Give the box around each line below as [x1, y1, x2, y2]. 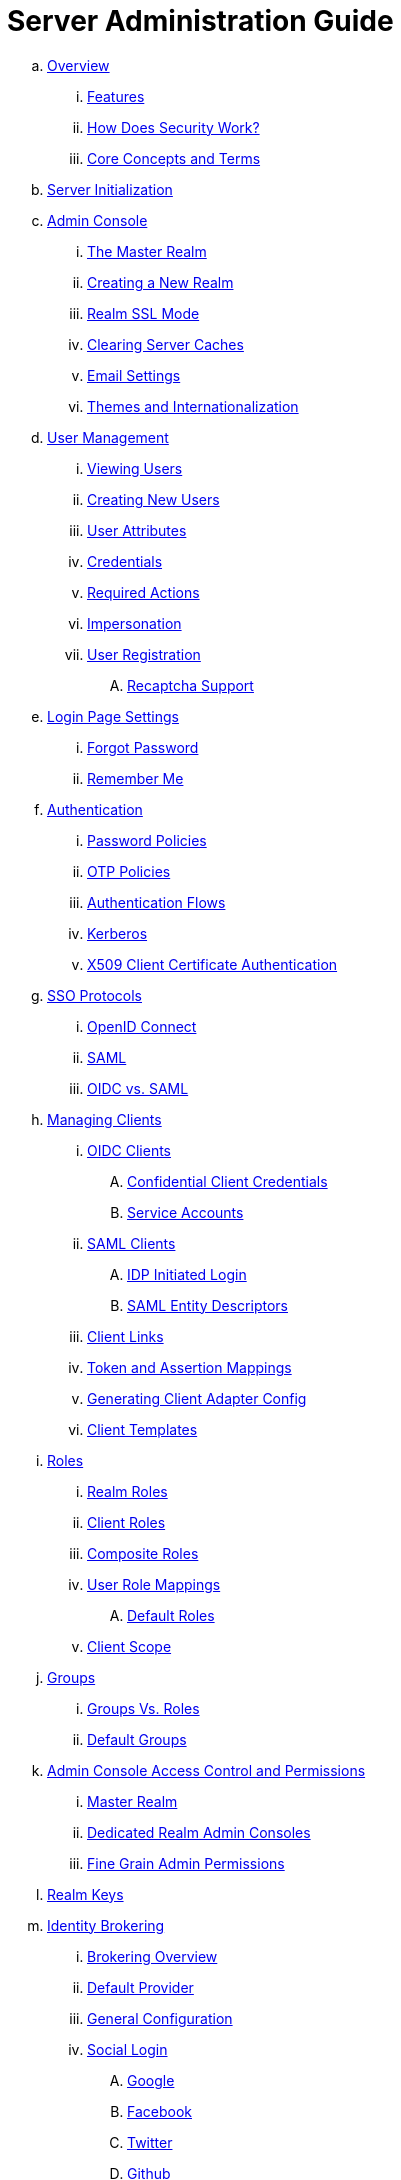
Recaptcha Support [127, 676, 254, 694]
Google [127, 2071, 175, 2089]
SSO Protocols [47, 986, 142, 1004]
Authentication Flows [87, 893, 226, 911]
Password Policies [87, 831, 207, 849]
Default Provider [87, 1978, 194, 1996]
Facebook [127, 2102, 192, 2120]
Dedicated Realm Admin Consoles [87, 1823, 311, 1841]
